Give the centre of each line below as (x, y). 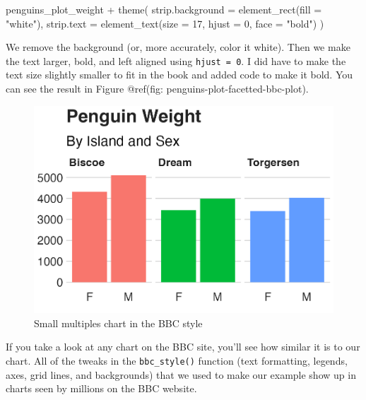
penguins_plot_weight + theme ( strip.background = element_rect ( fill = (164, 9)
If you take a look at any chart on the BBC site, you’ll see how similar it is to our (183, 347)
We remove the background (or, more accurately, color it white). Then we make (178, 47)
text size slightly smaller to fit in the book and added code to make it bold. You (179, 75)
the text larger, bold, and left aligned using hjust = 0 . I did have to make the (176, 60)
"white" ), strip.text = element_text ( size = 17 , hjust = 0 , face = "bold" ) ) (165, 23)
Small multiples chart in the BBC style (118, 323)
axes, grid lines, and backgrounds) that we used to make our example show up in (181, 374)
